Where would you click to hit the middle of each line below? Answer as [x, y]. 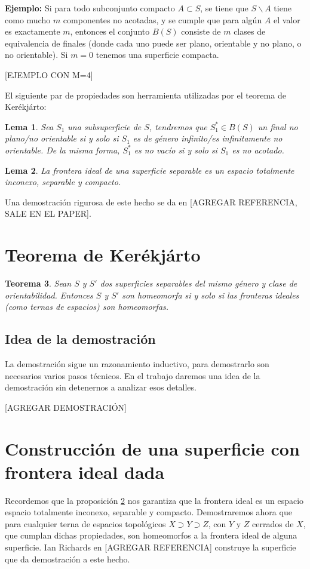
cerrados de [273, 523]
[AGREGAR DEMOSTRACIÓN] [66, 407]
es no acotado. [258, 150]
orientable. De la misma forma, [62, 150]
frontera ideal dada [85, 471]
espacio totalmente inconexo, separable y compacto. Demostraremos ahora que [148, 512]
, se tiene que [224, 8]
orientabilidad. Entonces [49, 295]
